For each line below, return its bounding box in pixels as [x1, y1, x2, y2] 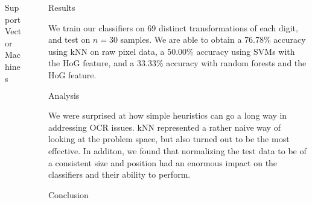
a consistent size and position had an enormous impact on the [48, 156, 278, 169]
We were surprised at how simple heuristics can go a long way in [48, 109, 287, 122]
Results [48, 1, 75, 13]
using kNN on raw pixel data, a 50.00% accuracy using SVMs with [48, 45, 295, 57]
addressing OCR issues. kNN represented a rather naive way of [48, 120, 281, 133]
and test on [48, 33, 91, 46]
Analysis [48, 89, 80, 101]
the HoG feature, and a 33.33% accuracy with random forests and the [48, 57, 307, 69]
